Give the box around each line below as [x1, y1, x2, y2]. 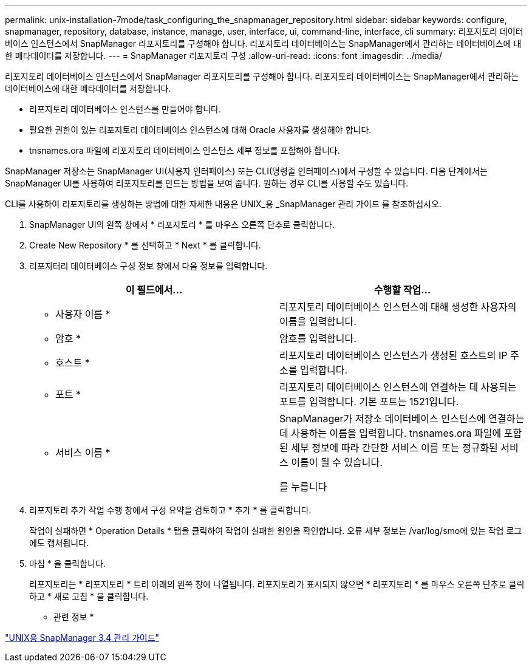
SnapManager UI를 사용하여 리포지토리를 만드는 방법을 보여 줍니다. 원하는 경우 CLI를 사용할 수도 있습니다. [5, 178, 409, 188]
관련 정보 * [53, 612, 94, 622]
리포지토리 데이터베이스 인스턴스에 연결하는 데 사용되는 [279, 381, 517, 393]
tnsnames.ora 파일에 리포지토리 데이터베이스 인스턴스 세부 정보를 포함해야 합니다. [29, 145, 340, 156]
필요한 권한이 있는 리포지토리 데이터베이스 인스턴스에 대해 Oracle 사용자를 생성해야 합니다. [29, 125, 372, 135]
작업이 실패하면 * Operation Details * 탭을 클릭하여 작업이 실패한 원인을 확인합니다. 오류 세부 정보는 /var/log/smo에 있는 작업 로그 [29, 525, 522, 536]
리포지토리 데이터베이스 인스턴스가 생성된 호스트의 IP [279, 349, 508, 361]
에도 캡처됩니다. [29, 538, 89, 548]
